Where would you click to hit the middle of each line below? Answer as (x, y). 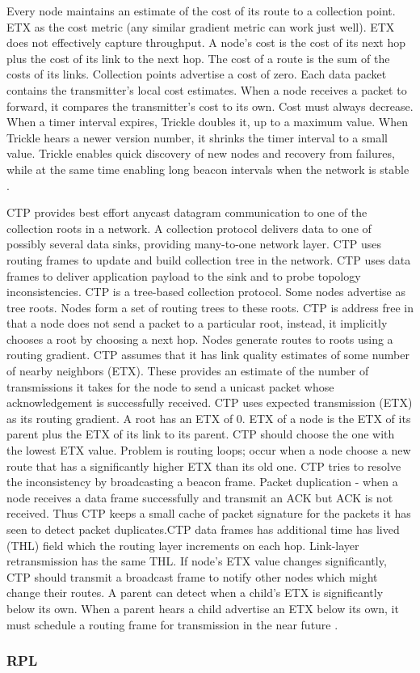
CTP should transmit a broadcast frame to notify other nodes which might (192, 576)
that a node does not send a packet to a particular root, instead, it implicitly (197, 323)
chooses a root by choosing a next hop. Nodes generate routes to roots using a (200, 339)
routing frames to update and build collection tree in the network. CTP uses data (209, 259)
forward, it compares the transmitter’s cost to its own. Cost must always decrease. (210, 106)
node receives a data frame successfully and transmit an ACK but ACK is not (200, 497)
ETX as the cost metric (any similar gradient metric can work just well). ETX (201, 26)
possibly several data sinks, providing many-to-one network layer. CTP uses (194, 244)
